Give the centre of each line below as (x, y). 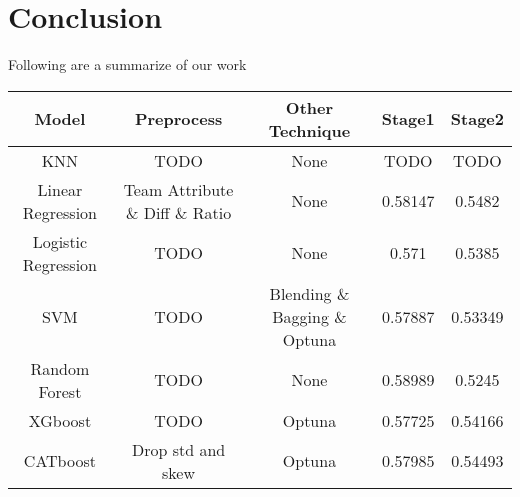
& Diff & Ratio (178, 212)
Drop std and (178, 449)
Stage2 (477, 119)
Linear (60, 189)
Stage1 (408, 119)
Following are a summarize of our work (127, 64)
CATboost (59, 461)
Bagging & (309, 316)
